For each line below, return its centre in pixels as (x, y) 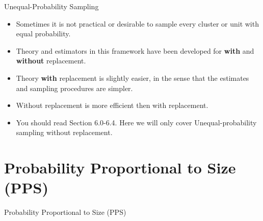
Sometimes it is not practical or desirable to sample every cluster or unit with (137, 23)
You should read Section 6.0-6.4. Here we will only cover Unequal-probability (136, 122)
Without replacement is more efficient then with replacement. (112, 105)
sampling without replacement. (64, 132)
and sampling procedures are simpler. (74, 88)
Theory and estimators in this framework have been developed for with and (135, 50)
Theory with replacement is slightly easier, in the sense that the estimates (133, 78)
